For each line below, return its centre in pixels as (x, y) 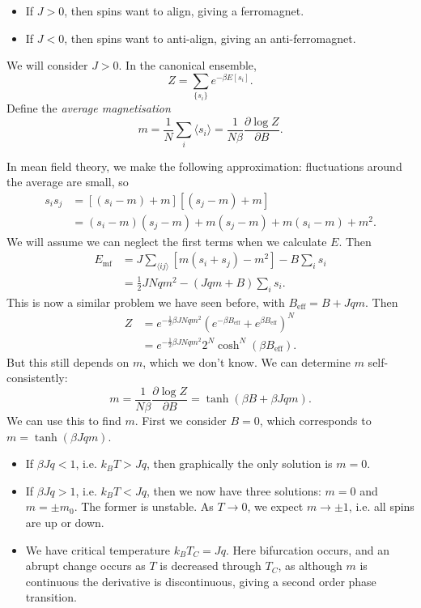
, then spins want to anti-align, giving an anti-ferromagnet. (210, 38)
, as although (310, 565)
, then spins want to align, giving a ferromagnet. (184, 11)
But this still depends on (68, 361)
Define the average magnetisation (89, 108)
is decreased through (210, 565)
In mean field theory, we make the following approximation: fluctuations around (204, 166)
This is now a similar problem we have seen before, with (146, 302)
